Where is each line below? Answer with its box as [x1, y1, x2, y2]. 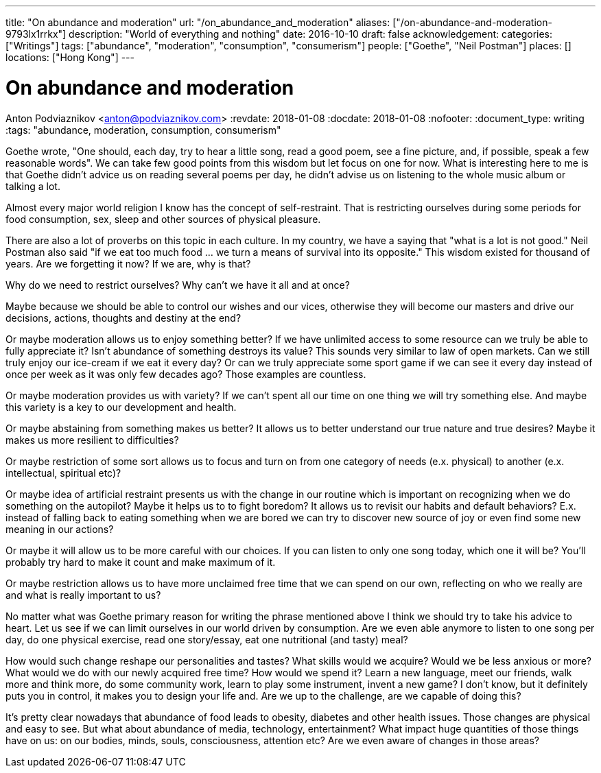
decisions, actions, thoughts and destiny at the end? [5, 311, 241, 324]
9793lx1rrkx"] [5, 28, 67, 40]
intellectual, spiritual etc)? [5, 466, 121, 479]
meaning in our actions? [5, 523, 114, 535]
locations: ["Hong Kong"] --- [5, 51, 134, 63]
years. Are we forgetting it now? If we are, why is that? [5, 257, 251, 270]
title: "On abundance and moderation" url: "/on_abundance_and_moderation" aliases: [5, 16, 390, 28]
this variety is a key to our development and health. [5, 401, 237, 413]
